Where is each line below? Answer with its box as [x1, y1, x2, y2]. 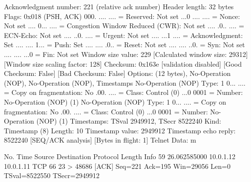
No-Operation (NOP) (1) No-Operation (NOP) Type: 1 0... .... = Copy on [4, 96, 227, 107]
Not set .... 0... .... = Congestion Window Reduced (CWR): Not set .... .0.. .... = [4, 20, 244, 31]
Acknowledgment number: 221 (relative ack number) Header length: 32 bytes [4, 1, 234, 11]
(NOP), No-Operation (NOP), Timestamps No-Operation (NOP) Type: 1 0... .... [4, 77, 246, 88]
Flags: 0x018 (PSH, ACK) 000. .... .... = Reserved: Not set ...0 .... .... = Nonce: [4, 11, 240, 21]
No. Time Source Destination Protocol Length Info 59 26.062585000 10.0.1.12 [4, 151, 236, 161]
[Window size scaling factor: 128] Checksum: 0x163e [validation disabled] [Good [4, 58, 242, 69]
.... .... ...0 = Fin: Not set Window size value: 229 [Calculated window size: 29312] [4, 49, 248, 59]
